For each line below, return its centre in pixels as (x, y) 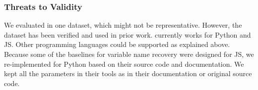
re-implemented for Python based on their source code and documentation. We (124, 64)
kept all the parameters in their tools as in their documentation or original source (128, 73)
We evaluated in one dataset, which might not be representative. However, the (123, 25)
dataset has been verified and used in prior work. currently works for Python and (128, 34)
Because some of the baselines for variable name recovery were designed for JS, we (129, 54)
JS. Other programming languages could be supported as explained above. (117, 44)
